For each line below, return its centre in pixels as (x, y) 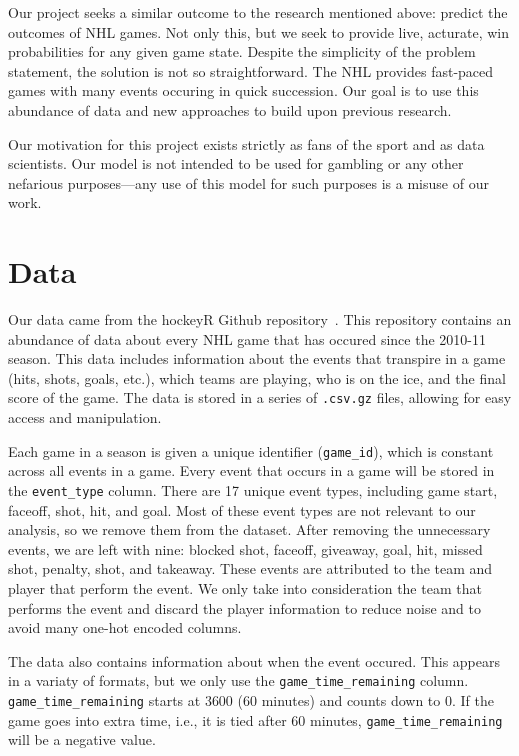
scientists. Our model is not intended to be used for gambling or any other (236, 163)
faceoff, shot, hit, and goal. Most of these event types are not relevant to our (242, 509)
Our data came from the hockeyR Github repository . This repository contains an (260, 319)
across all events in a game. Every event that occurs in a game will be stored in (251, 470)
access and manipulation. (85, 417)
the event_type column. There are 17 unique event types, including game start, (253, 489)
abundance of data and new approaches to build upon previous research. (230, 109)
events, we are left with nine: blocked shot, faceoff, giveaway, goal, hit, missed (245, 548)
